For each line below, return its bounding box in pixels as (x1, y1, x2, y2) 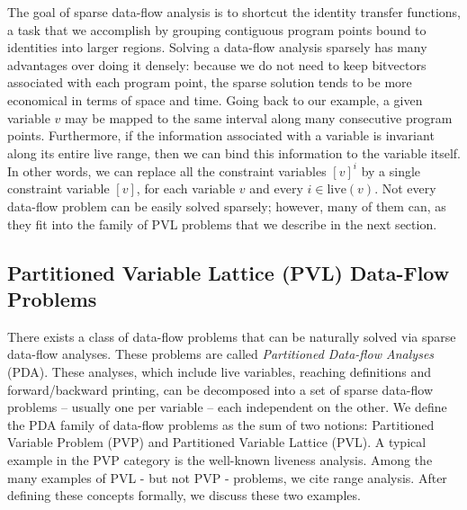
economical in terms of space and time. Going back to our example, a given (7, 90, 423, 109)
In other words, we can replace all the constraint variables (7, 161, 327, 180)
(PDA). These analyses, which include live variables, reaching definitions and (7, 362, 432, 380)
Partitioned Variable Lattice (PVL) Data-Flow (7, 258, 450, 286)
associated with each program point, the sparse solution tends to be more (7, 73, 412, 92)
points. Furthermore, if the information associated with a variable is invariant (7, 126, 435, 145)
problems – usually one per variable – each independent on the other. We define (7, 398, 447, 416)
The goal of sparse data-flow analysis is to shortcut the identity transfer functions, (7, 3, 461, 21)
